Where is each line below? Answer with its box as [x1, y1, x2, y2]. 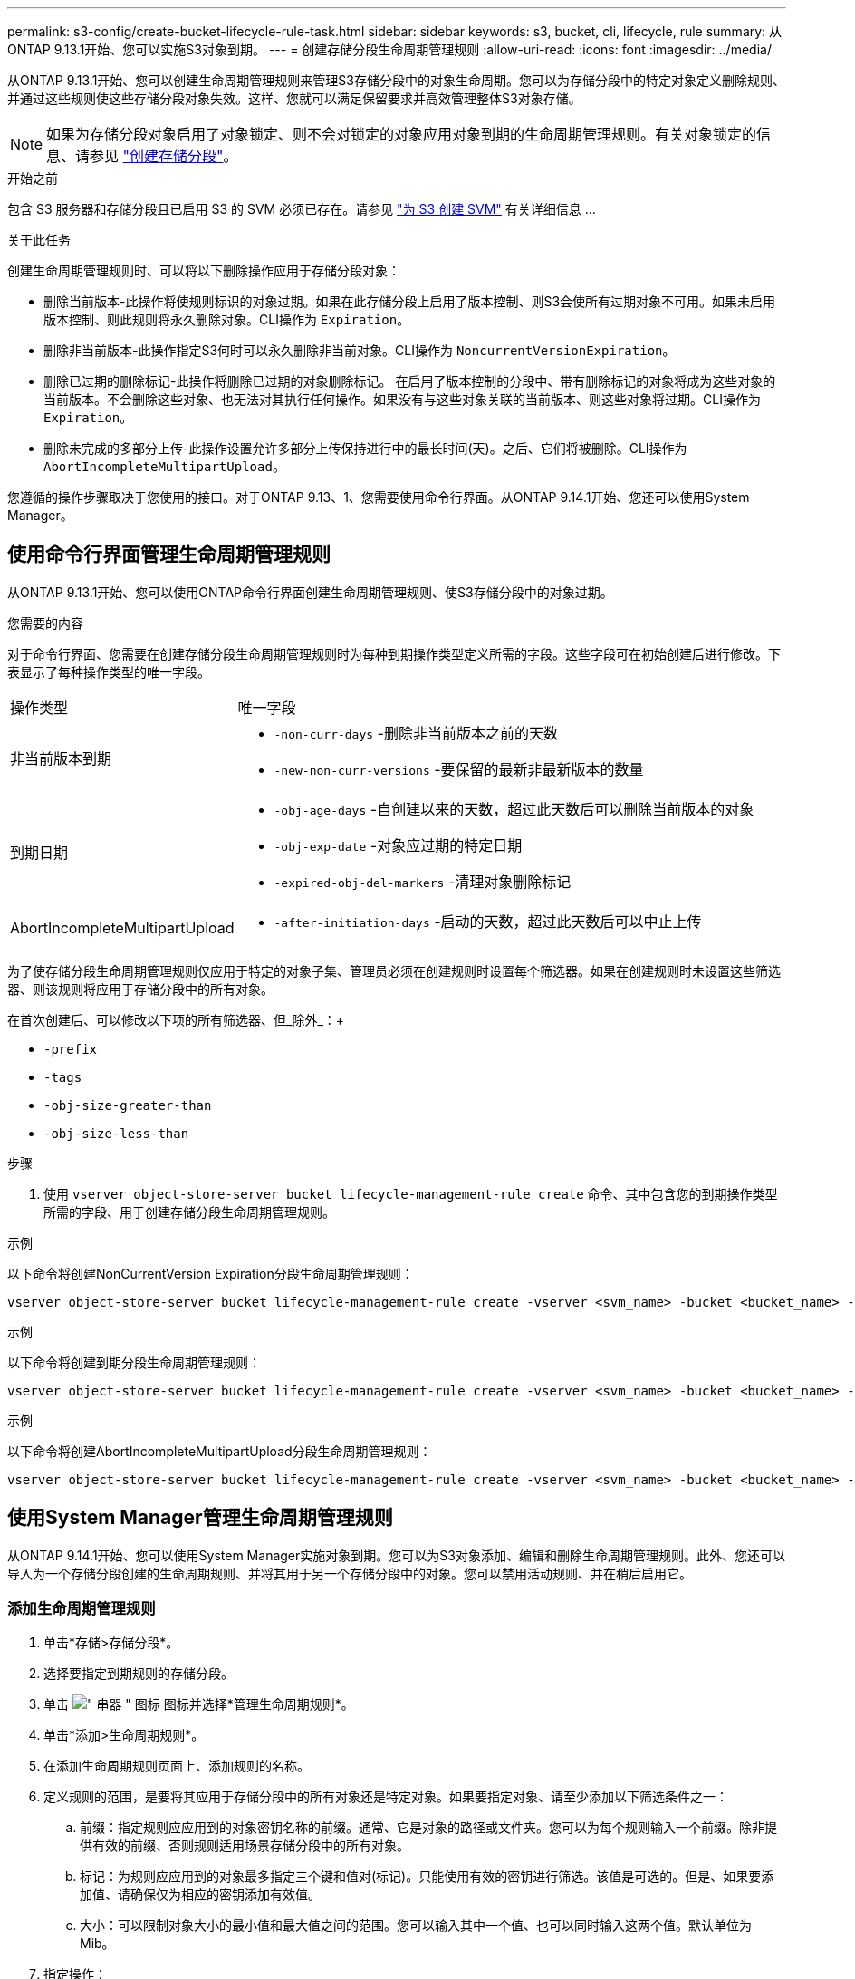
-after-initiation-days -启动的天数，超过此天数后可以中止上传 [274, 912, 702, 931]
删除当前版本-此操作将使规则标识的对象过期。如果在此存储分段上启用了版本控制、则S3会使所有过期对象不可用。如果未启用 [43, 294, 776, 309]
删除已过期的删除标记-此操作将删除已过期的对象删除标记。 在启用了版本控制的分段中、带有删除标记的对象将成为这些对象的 [43, 373, 776, 389]
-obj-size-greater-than [43, 1097, 212, 1113]
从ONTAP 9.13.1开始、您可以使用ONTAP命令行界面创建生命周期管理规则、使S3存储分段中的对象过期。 [7, 584, 613, 600]
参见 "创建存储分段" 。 [90, 147, 238, 165]
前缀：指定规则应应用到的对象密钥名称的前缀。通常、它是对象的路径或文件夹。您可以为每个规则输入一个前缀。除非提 [80, 1820, 777, 1836]
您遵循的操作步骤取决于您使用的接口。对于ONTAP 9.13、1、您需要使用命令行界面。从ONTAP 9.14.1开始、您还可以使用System [7, 489, 750, 505]
